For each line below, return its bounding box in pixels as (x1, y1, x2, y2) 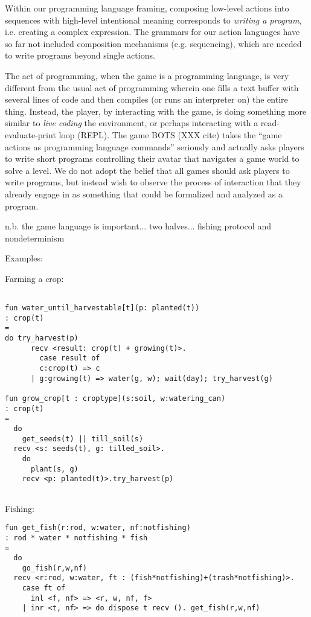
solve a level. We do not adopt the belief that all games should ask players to (5, 164, 290, 176)
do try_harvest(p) (5, 334, 79, 343)
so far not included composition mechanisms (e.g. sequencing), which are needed (5, 37, 302, 50)
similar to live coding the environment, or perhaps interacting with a (5, 117, 258, 129)
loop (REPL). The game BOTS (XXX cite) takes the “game (59, 128, 282, 141)
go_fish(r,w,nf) (22, 563, 88, 572)
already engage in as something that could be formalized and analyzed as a (5, 187, 283, 200)
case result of (39, 354, 100, 363)
